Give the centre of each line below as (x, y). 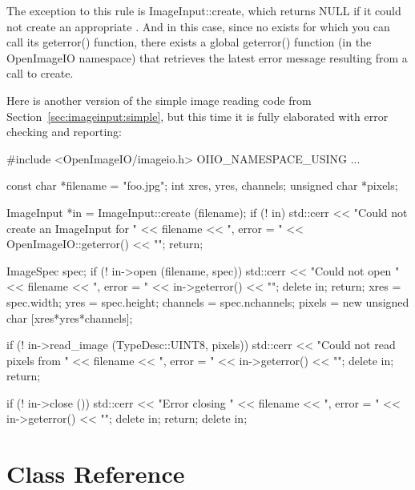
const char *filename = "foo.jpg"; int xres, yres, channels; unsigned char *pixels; (202, 185)
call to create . (40, 73)
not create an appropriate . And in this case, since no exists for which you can (198, 26)
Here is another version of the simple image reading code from (159, 100)
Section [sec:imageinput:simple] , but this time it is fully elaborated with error (197, 116)
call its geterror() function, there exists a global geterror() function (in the (189, 42)
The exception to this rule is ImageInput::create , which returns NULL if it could (204, 10)
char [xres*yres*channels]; (70, 317)
